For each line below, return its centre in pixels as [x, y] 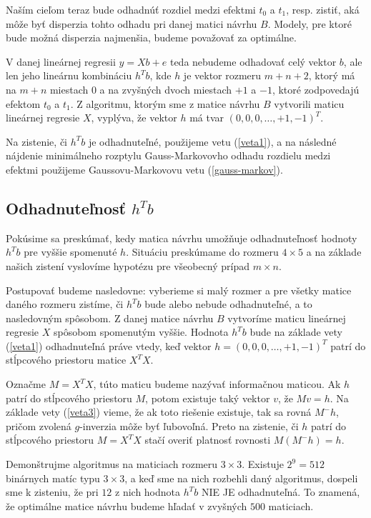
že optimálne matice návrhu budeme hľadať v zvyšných [127, 505]
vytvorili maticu [309, 103]
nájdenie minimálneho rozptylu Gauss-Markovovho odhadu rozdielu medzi [168, 155]
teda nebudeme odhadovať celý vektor [253, 61]
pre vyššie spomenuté [70, 252]
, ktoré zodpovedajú [316, 89]
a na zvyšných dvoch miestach [166, 89]
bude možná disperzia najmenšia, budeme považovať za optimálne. [151, 38]
